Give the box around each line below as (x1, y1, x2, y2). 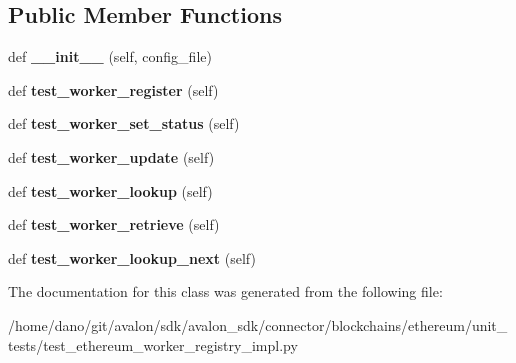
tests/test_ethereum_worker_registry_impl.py (8, 334, 298, 355)
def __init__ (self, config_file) (8, 46, 212, 67)
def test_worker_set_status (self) (8, 113, 240, 134)
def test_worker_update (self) (8, 146, 215, 167)
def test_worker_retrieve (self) (8, 214, 220, 235)
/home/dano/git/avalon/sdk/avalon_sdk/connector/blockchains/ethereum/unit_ (8, 314, 508, 335)
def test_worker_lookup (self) (8, 180, 213, 201)
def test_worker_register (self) (8, 79, 219, 100)
